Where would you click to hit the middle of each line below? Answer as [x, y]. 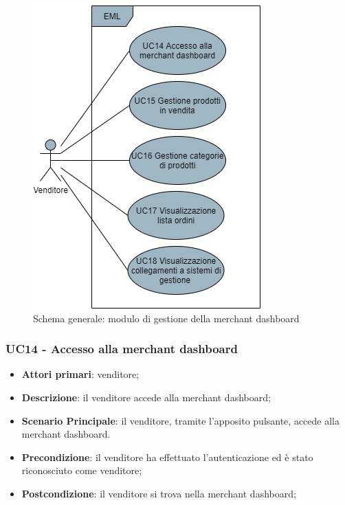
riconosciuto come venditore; [82, 470]
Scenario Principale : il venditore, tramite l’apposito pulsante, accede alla [180, 420]
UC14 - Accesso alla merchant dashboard [122, 349]
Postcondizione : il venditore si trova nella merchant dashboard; [159, 493]
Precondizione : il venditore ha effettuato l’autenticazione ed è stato [167, 457]
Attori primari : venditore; [80, 374]
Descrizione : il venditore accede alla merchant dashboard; [146, 397]
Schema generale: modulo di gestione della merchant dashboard [166, 318]
